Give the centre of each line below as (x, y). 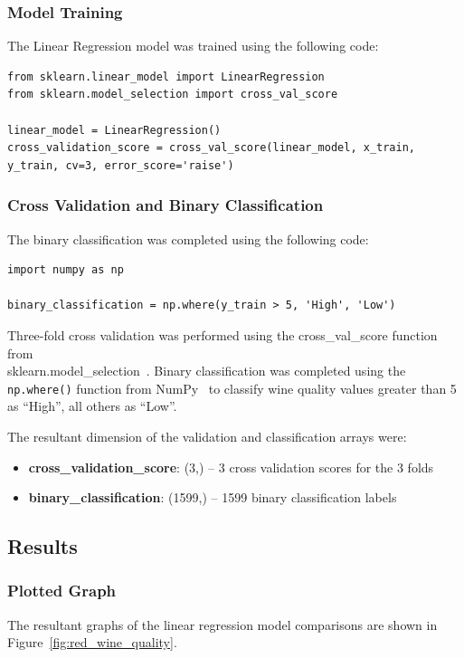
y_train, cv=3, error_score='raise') (121, 165)
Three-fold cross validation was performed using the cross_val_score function (223, 334)
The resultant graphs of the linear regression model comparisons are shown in (223, 624)
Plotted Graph (62, 591)
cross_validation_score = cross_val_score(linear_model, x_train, (212, 148)
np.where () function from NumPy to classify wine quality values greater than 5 (232, 388)
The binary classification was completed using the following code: (188, 238)
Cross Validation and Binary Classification (166, 205)
